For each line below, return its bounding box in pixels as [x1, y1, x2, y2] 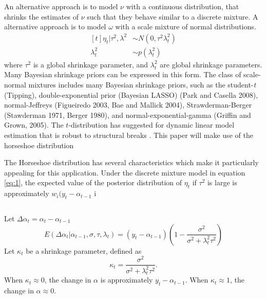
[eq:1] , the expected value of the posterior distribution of [4, 177, 182, 188]
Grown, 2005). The [4, 119, 64, 130]
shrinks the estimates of [4, 11, 79, 22]
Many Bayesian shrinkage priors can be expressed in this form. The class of [4, 69, 241, 80]
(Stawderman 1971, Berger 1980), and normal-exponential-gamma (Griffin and [4, 109, 251, 120]
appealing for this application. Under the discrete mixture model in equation [4, 167, 245, 178]
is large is [207, 177, 237, 188]
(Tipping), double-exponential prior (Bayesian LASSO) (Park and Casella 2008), [4, 89, 258, 100]
